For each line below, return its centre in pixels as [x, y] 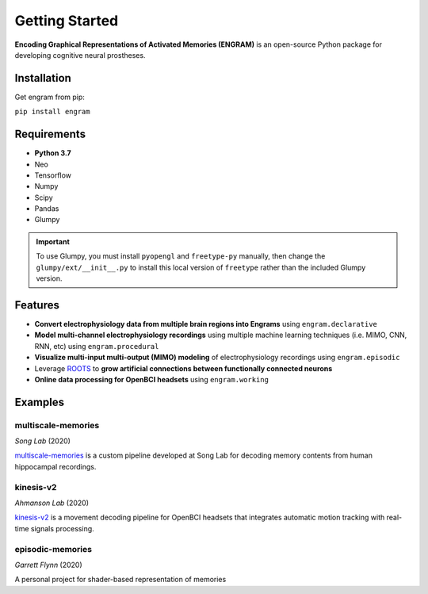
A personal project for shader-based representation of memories [120, 580]
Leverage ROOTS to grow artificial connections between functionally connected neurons [183, 368]
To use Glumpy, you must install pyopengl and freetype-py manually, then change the [181, 256]
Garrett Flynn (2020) [48, 565]
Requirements [50, 134]
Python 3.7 [53, 153]
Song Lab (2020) [43, 441]
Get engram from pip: [50, 97]
